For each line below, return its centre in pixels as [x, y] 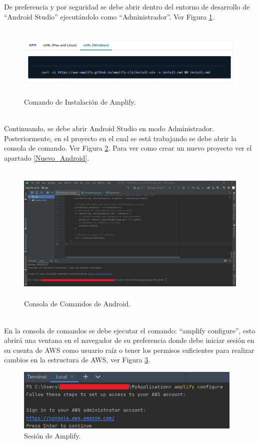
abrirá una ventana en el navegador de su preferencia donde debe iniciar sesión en [129, 340]
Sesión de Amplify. [52, 435]
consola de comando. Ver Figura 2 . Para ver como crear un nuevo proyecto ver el [128, 148]
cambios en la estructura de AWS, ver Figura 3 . [77, 360]
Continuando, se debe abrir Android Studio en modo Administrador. [109, 128]
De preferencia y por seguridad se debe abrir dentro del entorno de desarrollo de [127, 7]
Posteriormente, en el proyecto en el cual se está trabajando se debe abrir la [120, 138]
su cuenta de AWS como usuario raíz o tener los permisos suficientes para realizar [129, 350]
